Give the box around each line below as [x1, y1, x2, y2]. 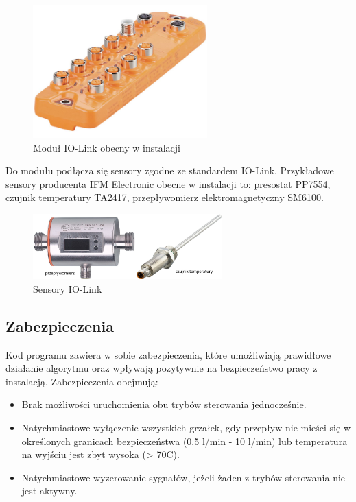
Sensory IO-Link [33, 281, 102, 296]
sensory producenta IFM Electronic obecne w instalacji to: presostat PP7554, [5, 176, 331, 191]
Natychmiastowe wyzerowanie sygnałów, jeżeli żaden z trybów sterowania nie [21, 470, 346, 484]
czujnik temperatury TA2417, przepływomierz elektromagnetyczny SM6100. [5, 190, 324, 204]
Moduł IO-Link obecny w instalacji [33, 140, 180, 154]
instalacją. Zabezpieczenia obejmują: [5, 374, 158, 388]
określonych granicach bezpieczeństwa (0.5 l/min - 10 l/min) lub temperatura [21, 433, 348, 448]
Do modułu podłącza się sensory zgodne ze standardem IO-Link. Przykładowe [5, 163, 334, 178]
